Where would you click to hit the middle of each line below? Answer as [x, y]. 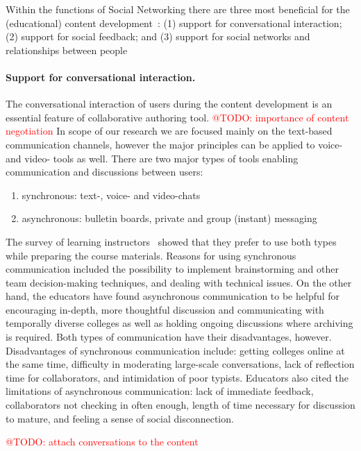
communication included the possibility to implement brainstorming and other [172, 269]
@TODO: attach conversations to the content [102, 442]
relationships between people [67, 50]
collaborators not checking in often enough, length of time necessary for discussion [180, 405]
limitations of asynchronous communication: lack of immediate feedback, [160, 391]
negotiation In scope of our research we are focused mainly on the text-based [169, 131]
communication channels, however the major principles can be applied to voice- [174, 144]
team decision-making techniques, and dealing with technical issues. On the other [179, 282]
